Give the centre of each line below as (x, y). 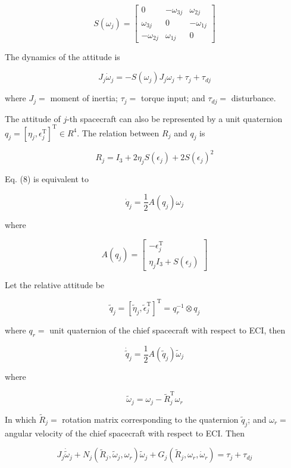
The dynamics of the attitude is (62, 57)
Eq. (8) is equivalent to (47, 178)
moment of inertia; (84, 98)
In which (21, 419)
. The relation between (118, 132)
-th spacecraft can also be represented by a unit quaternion (175, 118)
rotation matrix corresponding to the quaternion (150, 419)
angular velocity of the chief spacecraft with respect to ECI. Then (125, 433)
